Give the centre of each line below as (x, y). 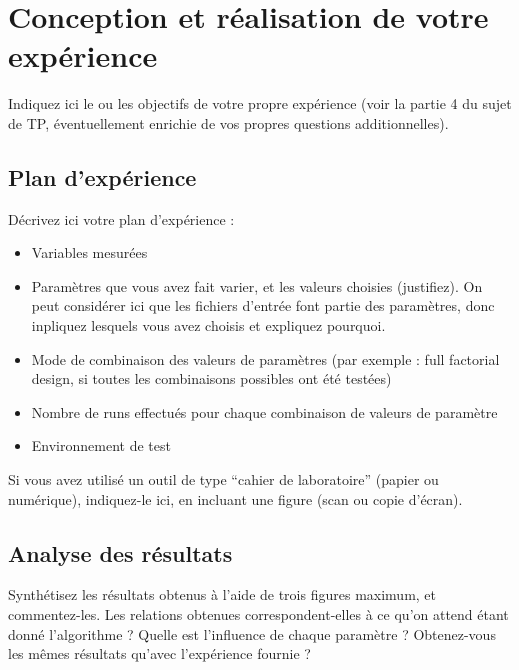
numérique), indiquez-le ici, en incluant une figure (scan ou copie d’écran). (235, 498)
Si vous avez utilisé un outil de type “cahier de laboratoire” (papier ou (223, 479)
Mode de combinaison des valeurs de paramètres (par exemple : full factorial (265, 358)
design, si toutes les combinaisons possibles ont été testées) (211, 378)
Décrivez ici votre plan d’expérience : (121, 218)
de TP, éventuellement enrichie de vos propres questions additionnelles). (228, 122)
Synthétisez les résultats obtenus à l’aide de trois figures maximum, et (222, 594)
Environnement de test (101, 445)
